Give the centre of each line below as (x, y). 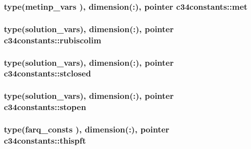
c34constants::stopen (45, 107)
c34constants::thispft (45, 140)
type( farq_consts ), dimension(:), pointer (87, 129)
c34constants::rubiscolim (53, 40)
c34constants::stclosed (48, 73)
